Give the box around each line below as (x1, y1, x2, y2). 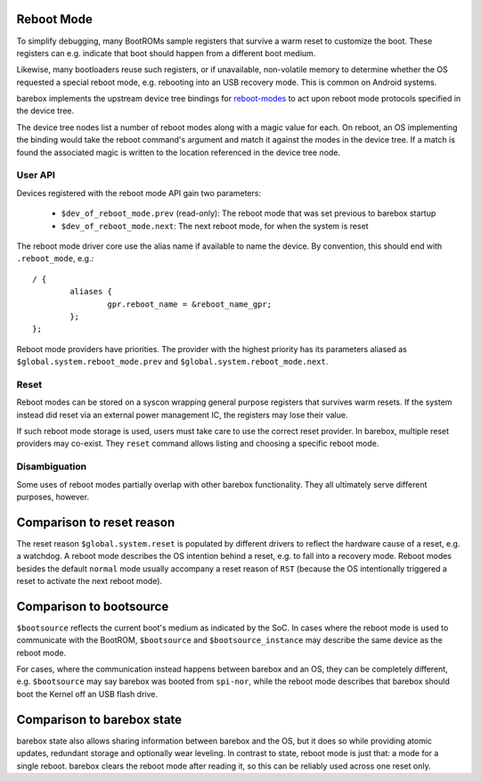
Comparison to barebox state (16, 711, 183, 727)
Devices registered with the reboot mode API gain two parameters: (16, 187, 262, 198)
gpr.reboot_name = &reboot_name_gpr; (107, 299, 272, 309)
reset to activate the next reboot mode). (16, 576, 163, 586)
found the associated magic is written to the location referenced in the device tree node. (16, 147, 341, 158)
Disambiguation (16, 460, 87, 473)
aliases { (69, 286, 113, 297)
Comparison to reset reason (16, 514, 175, 530)
